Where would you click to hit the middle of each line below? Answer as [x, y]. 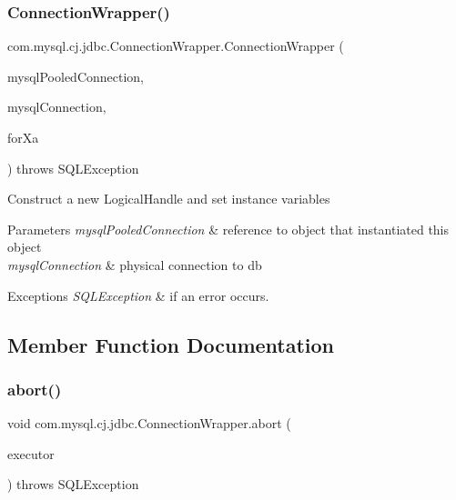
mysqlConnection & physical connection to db [135, 264]
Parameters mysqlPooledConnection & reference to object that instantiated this [228, 229]
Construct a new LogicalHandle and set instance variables [169, 199]
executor [31, 453]
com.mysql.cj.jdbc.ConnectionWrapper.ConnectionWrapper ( [176, 46]
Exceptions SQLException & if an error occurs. [138, 295]
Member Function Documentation [171, 344]
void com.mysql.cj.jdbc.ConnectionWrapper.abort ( [149, 423]
